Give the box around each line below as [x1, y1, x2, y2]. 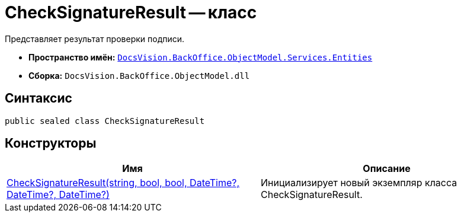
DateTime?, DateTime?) [7, 189, 110, 201]
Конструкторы [5, 136, 97, 151]
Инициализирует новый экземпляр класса [261, 177, 457, 189]
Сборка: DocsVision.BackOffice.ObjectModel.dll [28, 70, 250, 81]
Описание [363, 162, 411, 175]
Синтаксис [5, 91, 72, 106]
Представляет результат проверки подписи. [5, 33, 185, 44]
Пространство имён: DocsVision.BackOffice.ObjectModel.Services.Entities [28, 52, 373, 62]
